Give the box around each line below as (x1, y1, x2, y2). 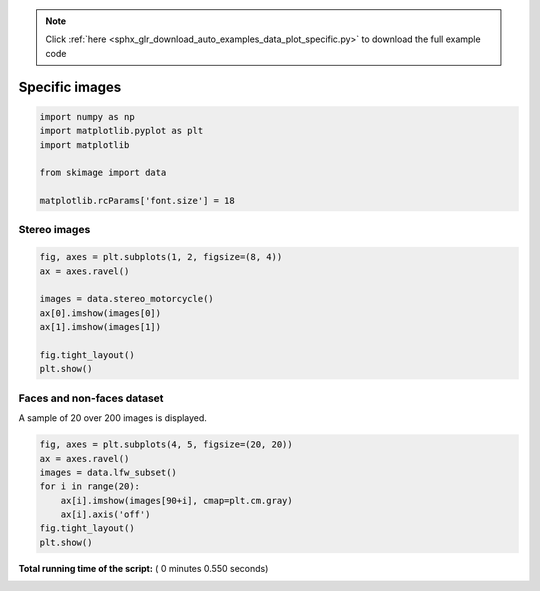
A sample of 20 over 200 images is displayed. (18, 412, 207, 424)
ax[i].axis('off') (60, 509, 151, 520)
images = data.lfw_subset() (39, 466, 177, 478)
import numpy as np (39, 111, 135, 122)
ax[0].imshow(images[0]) (39, 307, 162, 319)
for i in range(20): (39, 481, 140, 492)
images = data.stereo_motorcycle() (39, 293, 214, 305)
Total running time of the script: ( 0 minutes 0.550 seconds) (18, 562, 269, 574)
